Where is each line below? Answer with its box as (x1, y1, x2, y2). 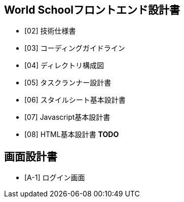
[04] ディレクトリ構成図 (24, 61, 104, 70)
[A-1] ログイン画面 (24, 173, 85, 182)
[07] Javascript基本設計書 (24, 113, 111, 122)
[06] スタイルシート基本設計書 (24, 95, 126, 105)
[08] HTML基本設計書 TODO (24, 130, 119, 139)
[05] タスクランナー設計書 (24, 78, 112, 87)
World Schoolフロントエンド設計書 (4, 4, 180, 16)
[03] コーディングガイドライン (24, 44, 125, 53)
